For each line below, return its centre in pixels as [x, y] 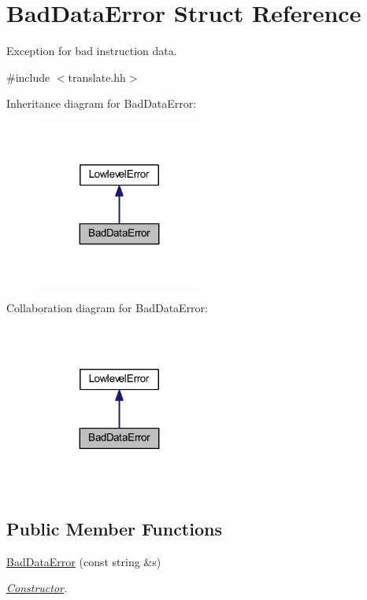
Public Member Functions [114, 528]
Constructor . [37, 588]
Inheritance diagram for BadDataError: [102, 103]
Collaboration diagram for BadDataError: [107, 308]
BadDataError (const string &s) [84, 561]
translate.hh [97, 77]
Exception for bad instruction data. [92, 51]
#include [28, 77]
